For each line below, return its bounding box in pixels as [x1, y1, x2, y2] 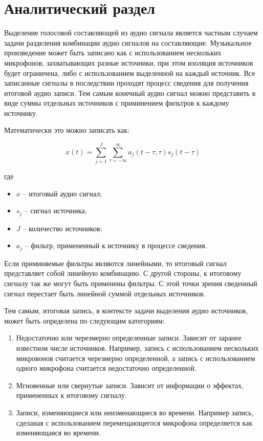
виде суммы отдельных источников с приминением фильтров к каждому [4, 97, 229, 108]
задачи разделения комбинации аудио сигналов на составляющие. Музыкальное [4, 37, 252, 48]
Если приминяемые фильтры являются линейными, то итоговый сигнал [4, 257, 227, 268]
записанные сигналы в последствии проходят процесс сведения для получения [4, 77, 249, 88]
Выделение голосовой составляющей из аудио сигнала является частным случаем [4, 27, 258, 38]
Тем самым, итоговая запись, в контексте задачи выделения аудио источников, [4, 305, 248, 316]
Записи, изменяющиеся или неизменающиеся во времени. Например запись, [16, 407, 254, 417]
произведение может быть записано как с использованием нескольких [4, 47, 222, 58]
